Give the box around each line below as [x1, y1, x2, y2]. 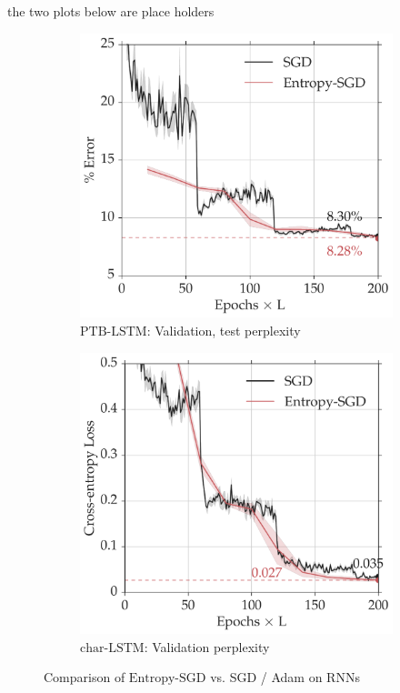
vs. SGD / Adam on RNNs [210, 668, 360, 687]
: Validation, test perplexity [146, 320, 301, 339]
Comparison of [44, 668, 125, 687]
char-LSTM [80, 641, 145, 655]
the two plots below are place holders [7, 2, 215, 20]
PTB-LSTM [80, 325, 147, 338]
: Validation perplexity [144, 637, 270, 656]
